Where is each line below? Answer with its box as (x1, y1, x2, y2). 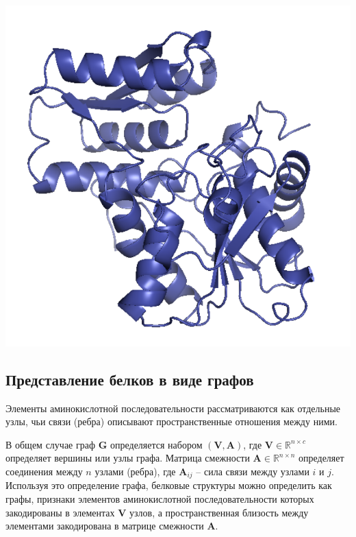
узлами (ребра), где (94, 464, 176, 478)
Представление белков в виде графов (5, 368, 254, 390)
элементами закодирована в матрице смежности (5, 518, 204, 533)
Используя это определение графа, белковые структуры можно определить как (5, 478, 332, 492)
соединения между (5, 464, 83, 478)
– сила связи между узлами (196, 464, 309, 478)
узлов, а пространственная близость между (129, 505, 309, 519)
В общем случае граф (5, 437, 95, 451)
